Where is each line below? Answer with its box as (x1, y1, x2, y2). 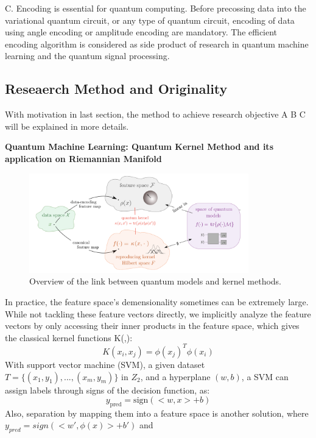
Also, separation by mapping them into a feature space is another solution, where (5, 406, 309, 419)
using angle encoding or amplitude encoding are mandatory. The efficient (5, 26, 278, 38)
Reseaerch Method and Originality (5, 79, 228, 98)
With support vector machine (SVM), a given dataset (5, 358, 205, 370)
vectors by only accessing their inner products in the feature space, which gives (5, 319, 300, 332)
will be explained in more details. (5, 119, 129, 132)
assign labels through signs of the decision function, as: (5, 383, 210, 396)
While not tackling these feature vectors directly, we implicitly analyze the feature (5, 307, 311, 320)
